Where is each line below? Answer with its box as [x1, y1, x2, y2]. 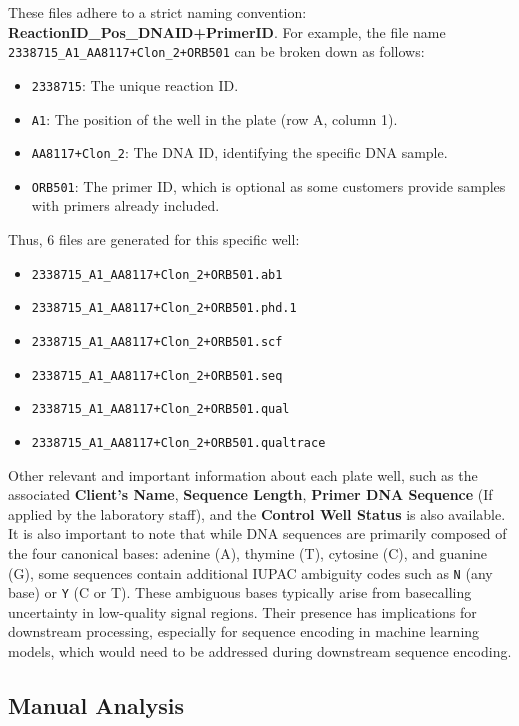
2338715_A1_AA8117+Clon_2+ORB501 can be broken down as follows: [8, 41, 425, 62]
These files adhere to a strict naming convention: [8, 2, 307, 22]
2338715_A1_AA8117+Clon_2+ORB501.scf [31, 334, 283, 349]
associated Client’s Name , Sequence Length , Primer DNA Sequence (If [8, 484, 493, 505]
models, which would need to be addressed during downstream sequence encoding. [8, 641, 512, 662]
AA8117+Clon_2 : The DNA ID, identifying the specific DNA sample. [31, 142, 448, 163]
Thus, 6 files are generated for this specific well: [8, 229, 300, 250]
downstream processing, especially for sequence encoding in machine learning [8, 621, 480, 642]
